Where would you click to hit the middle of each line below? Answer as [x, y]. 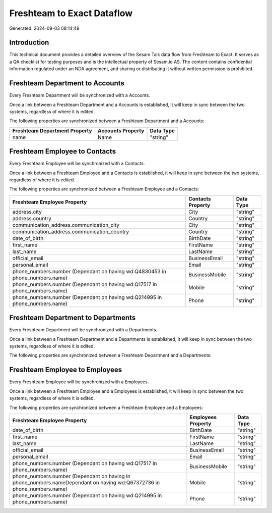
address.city [27, 212]
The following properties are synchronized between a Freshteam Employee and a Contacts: [104, 189]
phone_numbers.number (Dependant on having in [71, 476]
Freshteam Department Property [52, 130]
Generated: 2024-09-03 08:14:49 [44, 28]
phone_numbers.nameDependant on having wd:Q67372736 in [86, 482]
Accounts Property [121, 130]
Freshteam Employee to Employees [66, 370]
